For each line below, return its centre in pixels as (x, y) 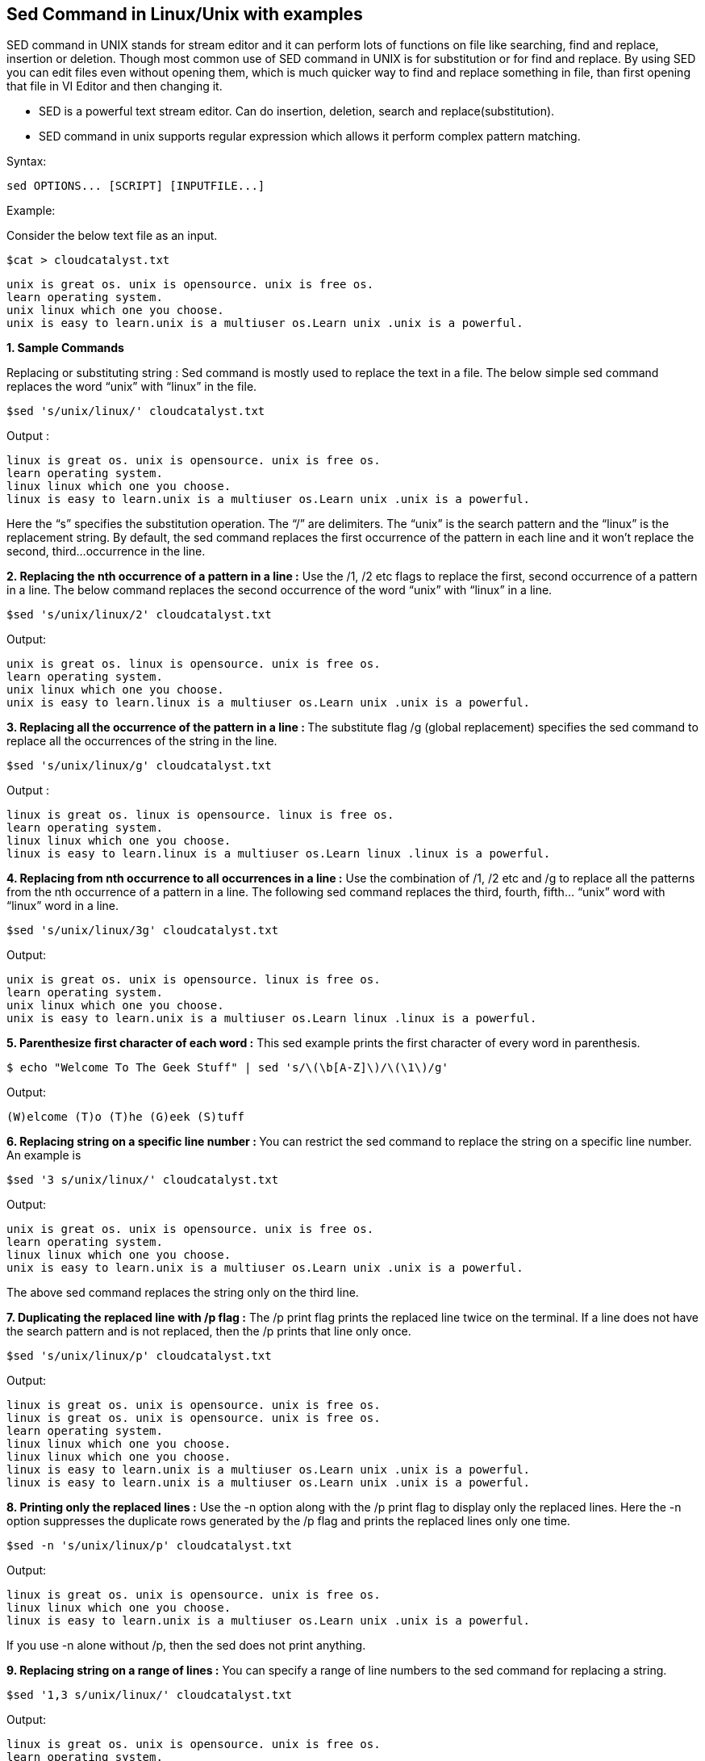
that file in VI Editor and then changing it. (115, 86)
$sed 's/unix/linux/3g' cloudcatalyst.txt (143, 931)
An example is (44, 1155)
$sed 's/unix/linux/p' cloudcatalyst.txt (139, 1356)
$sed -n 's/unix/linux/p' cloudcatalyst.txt (150, 1546)
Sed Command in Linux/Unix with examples (185, 14)
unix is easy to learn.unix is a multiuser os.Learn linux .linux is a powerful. (272, 1019)
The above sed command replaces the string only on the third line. (183, 1293)
